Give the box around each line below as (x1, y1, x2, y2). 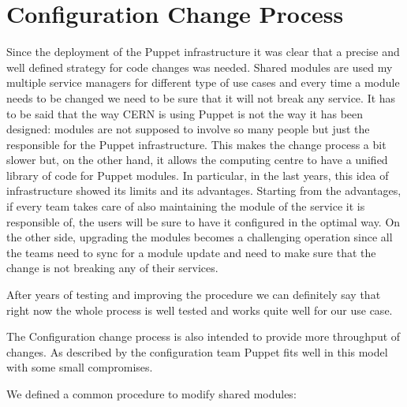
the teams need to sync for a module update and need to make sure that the (6, 244, 376, 260)
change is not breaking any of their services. (6, 260, 218, 276)
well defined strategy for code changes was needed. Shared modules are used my (6, 58, 393, 75)
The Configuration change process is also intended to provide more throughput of (6, 328, 401, 345)
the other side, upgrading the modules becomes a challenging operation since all (6, 229, 393, 245)
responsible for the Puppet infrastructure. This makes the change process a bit (6, 136, 386, 152)
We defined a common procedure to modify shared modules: (6, 386, 297, 401)
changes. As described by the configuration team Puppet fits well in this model (6, 343, 388, 360)
